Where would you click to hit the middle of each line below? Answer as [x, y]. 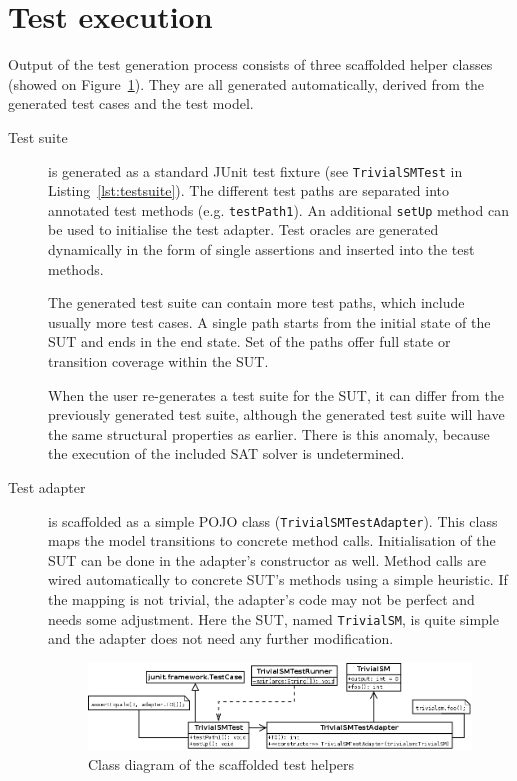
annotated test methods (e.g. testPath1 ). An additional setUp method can [278, 209]
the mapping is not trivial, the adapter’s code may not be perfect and [261, 598]
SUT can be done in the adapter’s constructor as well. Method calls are [267, 559]
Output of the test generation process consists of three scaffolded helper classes [250, 64]
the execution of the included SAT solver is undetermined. [226, 453]
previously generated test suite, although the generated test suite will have [276, 414]
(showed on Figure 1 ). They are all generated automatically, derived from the [246, 83]
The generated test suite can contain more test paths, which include [256, 302]
